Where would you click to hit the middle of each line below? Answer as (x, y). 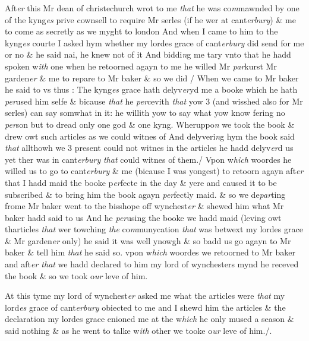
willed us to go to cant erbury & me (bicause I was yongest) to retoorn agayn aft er (154, 171)
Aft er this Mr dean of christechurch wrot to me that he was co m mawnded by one (152, 8)
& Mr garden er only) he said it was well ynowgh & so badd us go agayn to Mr (148, 240)
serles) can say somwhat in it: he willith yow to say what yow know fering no (145, 113)
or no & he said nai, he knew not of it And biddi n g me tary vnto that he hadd (148, 54)
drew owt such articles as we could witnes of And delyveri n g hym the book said (150, 136)
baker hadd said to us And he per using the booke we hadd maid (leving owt (143, 217)
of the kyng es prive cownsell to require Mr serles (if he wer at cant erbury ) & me (150, 19)
